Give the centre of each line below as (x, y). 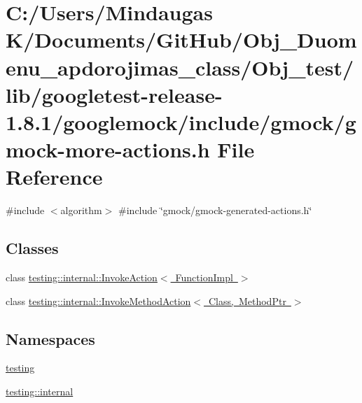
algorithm (81, 210)
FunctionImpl (204, 277)
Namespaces (50, 338)
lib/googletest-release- (114, 94)
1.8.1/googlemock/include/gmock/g (181, 121)
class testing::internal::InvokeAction (82, 277)
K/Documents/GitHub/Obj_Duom (181, 40)
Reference (54, 177)
